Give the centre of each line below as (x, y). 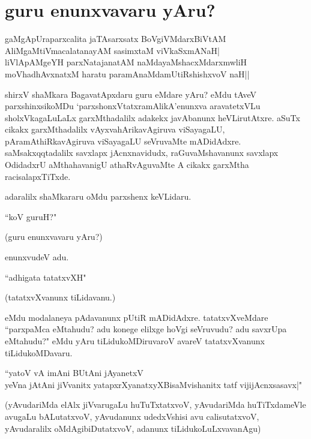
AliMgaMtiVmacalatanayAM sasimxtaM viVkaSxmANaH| (112, 50)
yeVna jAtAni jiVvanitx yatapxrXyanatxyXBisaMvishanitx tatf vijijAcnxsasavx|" (154, 384)
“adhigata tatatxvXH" (46, 277)
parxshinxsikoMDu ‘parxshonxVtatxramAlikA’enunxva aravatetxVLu (133, 106)
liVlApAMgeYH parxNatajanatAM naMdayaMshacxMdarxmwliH (126, 62)
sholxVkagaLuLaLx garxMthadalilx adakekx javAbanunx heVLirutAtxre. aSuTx (152, 117)
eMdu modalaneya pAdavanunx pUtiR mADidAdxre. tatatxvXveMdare (137, 317)
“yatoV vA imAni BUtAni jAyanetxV (74, 373)
